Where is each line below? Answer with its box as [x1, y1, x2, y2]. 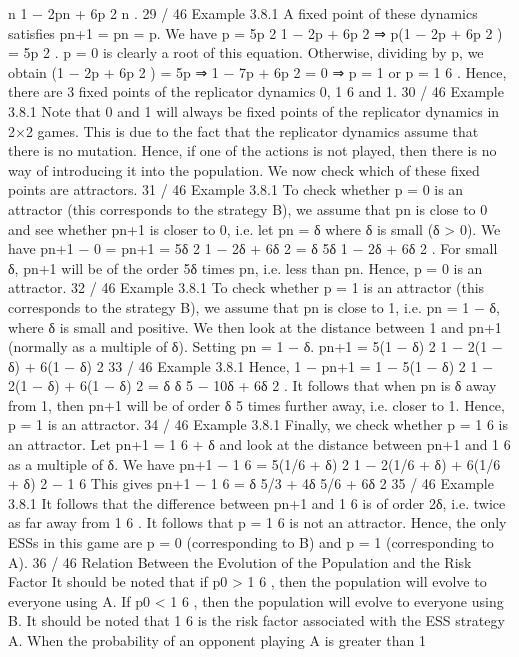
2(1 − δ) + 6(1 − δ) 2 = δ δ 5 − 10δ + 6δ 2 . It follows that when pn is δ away [8, 375, 497, 396]
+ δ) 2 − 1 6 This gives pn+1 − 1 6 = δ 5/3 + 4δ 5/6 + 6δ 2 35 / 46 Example [8, 473, 494, 494]
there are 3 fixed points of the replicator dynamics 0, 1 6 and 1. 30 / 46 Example [8, 81, 504, 102]
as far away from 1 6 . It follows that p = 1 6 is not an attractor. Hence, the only [8, 512, 507, 533]
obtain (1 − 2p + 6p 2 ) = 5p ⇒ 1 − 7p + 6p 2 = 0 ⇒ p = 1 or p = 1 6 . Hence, [8, 61, 507, 82]
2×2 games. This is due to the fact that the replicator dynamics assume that [8, 120, 479, 141]
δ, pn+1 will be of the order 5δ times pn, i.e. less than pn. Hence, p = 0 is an [8, 257, 483, 278]
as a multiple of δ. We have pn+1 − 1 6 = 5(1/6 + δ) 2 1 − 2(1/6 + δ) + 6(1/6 [8, 453, 501, 474]
